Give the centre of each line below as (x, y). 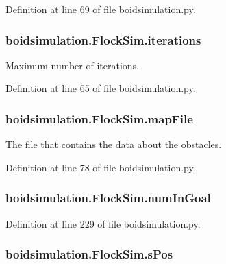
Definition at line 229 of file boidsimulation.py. (103, 223)
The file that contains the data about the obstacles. (114, 144)
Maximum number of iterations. (73, 65)
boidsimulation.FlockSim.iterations (103, 39)
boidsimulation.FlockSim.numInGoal (108, 198)
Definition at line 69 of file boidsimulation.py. (101, 9)
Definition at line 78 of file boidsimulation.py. (101, 167)
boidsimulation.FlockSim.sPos (89, 254)
